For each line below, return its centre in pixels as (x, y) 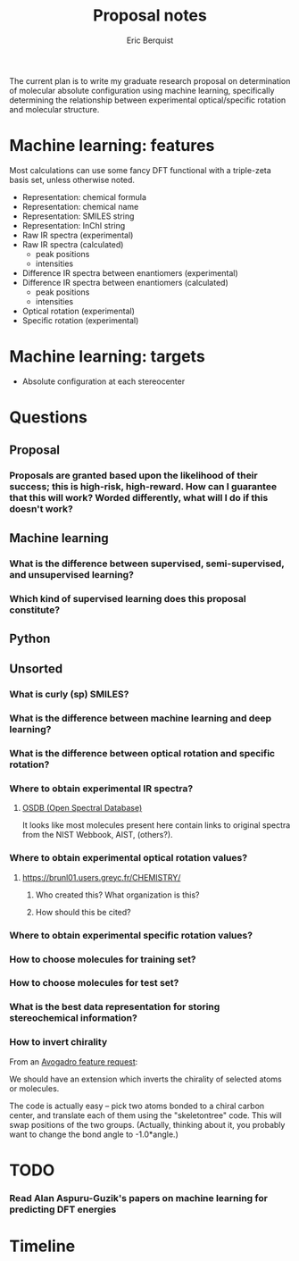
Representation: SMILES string (78, 216)
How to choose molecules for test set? (94, 983)
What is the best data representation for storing (115, 1007)
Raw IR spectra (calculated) (73, 244)
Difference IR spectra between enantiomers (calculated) (125, 282)
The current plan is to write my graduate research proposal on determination (150, 80)
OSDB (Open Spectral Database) (82, 808)
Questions (48, 417)
